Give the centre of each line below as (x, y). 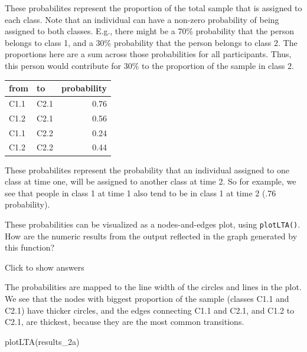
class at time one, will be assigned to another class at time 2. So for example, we (151, 181)
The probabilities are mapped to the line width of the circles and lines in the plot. (153, 287)
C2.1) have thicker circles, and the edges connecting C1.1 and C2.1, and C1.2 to (150, 310)
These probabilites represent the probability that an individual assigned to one (147, 170)
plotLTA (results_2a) (42, 341)
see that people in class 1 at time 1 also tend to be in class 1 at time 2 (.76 (141, 193)
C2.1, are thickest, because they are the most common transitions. (125, 322)
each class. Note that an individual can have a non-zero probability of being (142, 19)
